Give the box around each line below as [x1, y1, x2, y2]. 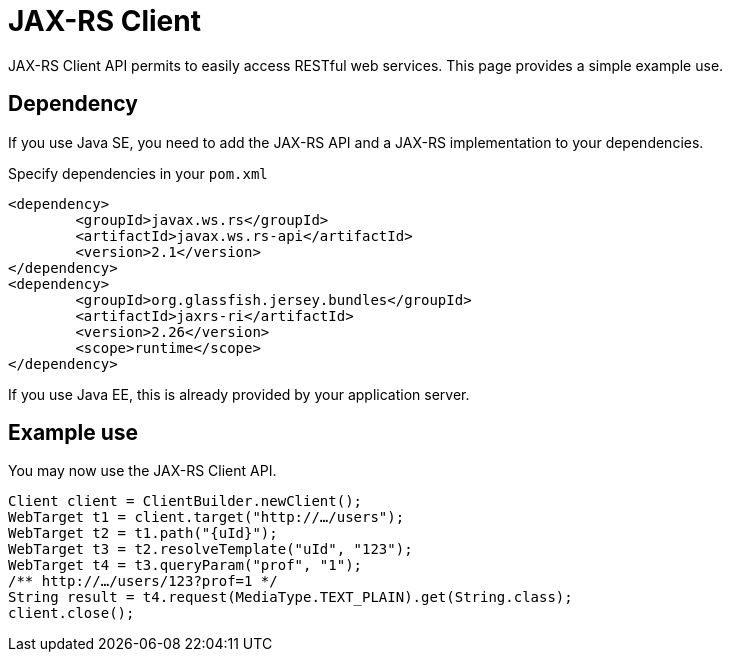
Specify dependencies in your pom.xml [8, 164, 268, 182]
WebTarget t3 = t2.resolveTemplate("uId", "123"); [8, 541, 413, 558]
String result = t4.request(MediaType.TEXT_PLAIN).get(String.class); [8, 589, 573, 606]
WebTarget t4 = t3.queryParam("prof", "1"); [8, 557, 363, 574]
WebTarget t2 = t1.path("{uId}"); [8, 525, 278, 542]
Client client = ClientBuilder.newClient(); [8, 493, 363, 510]
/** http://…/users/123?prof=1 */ [8, 573, 278, 590]
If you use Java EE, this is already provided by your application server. [8, 385, 470, 403]
